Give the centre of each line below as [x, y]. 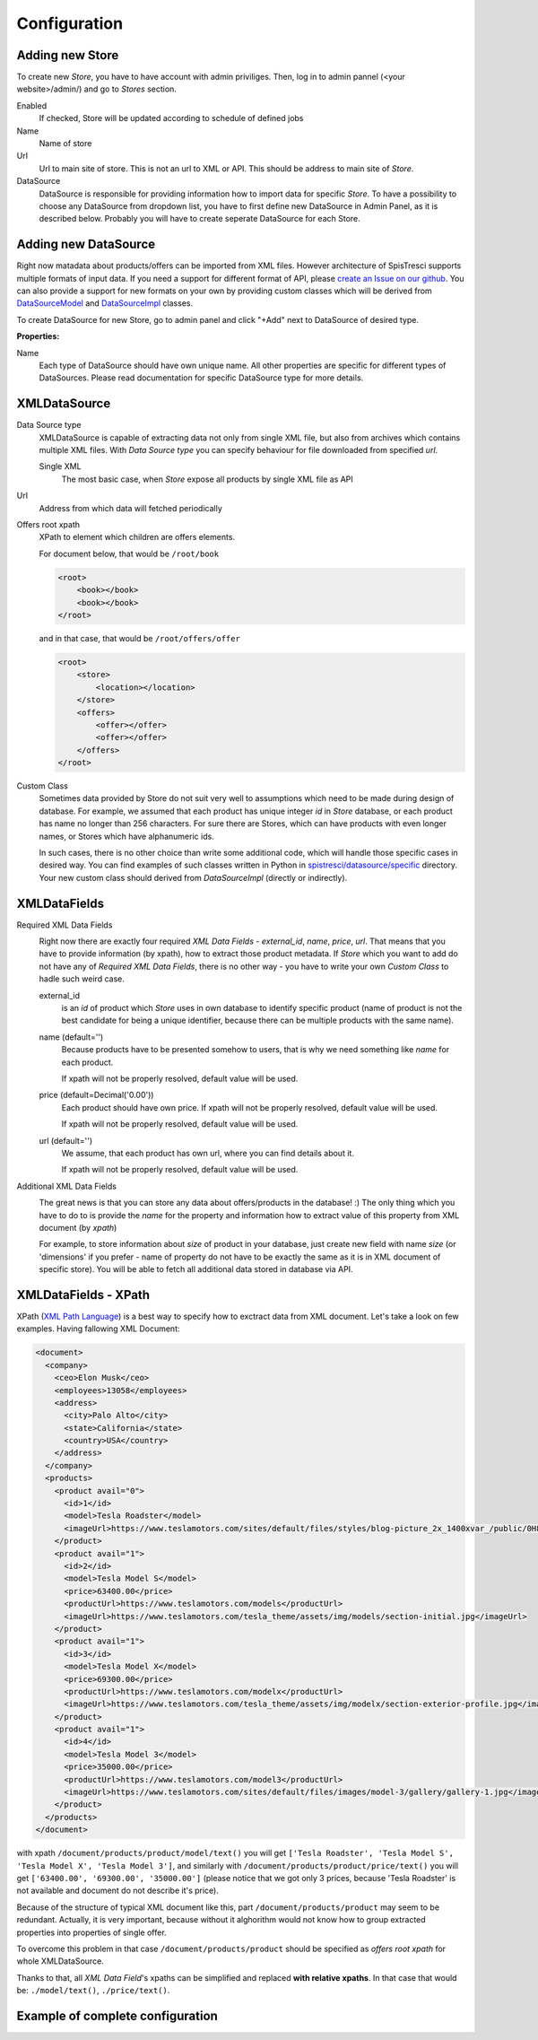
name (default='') [71, 1037]
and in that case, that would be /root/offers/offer [140, 638]
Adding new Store [68, 55]
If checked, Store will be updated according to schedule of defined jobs [171, 118]
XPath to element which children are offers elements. [137, 537]
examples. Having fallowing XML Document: [98, 1329]
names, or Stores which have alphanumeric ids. [126, 836]
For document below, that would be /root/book [129, 554]
